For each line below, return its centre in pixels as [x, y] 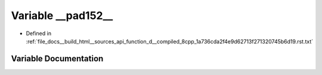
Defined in [39, 33]
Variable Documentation [57, 59]
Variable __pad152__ [62, 15]
